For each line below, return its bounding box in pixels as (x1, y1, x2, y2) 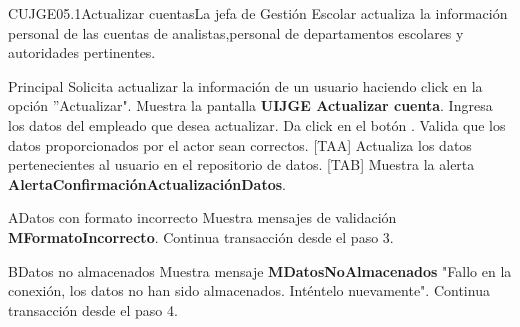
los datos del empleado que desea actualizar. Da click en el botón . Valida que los (8, 114, 506, 135)
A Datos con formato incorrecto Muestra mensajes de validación (8, 207, 397, 228)
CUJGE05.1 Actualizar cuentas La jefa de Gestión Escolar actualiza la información (8, 3, 508, 23)
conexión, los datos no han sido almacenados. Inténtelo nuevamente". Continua (8, 280, 490, 301)
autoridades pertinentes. (8, 42, 156, 63)
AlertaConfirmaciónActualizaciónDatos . (8, 173, 286, 194)
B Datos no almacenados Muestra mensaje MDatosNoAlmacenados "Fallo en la (8, 260, 512, 281)
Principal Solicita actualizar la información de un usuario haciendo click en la (8, 75, 483, 96)
